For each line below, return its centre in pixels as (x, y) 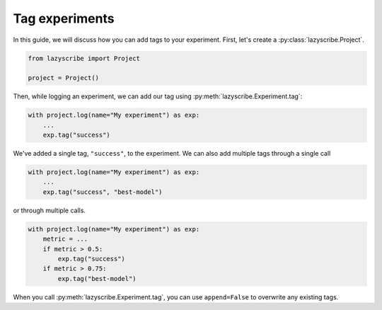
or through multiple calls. (50, 210)
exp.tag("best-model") (97, 279)
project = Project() (63, 78)
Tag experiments (64, 18)
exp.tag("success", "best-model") (103, 192)
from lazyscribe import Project (84, 58)
